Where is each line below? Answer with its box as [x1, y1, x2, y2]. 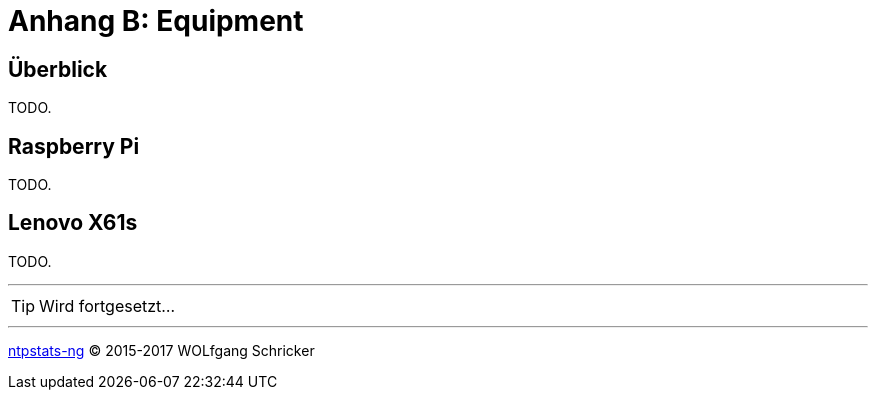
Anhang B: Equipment [8, 4, 304, 38]
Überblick [8, 56, 108, 82]
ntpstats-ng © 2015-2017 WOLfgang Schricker [8, 341, 315, 359]
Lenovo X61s [8, 210, 138, 236]
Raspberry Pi [8, 133, 140, 159]
